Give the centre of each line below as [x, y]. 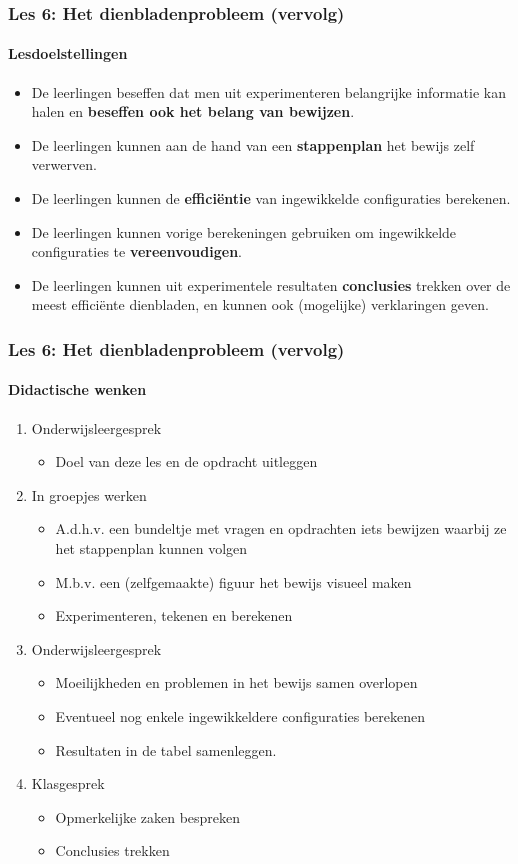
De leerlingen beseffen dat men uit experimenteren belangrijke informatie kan [268, 91]
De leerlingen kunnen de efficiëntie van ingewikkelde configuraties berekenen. [271, 198]
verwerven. [64, 164]
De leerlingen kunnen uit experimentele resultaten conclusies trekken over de [271, 284]
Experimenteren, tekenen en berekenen [174, 615]
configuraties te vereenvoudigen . [136, 251]
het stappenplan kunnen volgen [151, 548]
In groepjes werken [89, 494]
